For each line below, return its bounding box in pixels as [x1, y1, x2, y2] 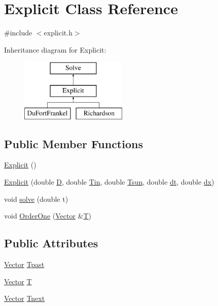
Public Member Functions [4, 136, 143, 151]
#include [4, 27, 32, 38]
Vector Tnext [4, 293, 45, 303]
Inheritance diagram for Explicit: [4, 44, 106, 55]
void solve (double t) [4, 193, 68, 204]
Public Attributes [4, 235, 98, 251]
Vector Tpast [4, 259, 45, 270]
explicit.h [44, 27, 72, 38]
